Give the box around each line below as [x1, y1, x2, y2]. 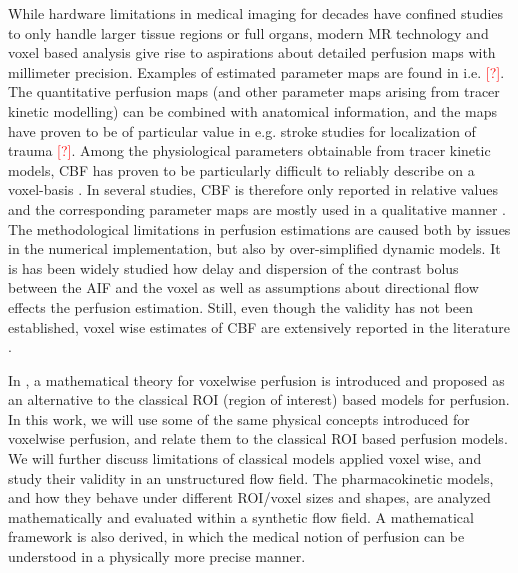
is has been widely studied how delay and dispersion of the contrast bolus [8, 257, 459, 278]
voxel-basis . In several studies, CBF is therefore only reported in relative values [8, 179, 498, 200]
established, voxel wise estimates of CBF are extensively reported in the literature [8, 316, 510, 337]
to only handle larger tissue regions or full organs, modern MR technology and [8, 22, 489, 43]
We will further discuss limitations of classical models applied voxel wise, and [8, 448, 482, 469]
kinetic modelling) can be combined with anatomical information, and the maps [8, 100, 497, 121]
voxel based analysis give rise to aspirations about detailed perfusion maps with [8, 42, 496, 63]
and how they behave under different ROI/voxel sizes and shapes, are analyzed [8, 487, 491, 508]
